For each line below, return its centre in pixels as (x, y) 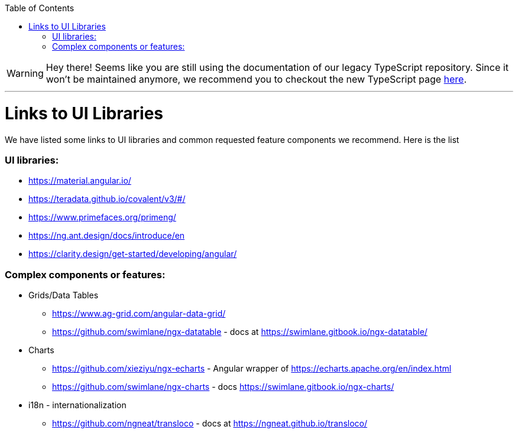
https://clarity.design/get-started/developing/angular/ (133, 254)
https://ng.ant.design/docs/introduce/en (107, 236)
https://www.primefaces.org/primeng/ (102, 217)
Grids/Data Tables (64, 295)
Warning (25, 73)
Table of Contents (40, 8)
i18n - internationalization (77, 405)
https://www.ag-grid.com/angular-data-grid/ (139, 313)
